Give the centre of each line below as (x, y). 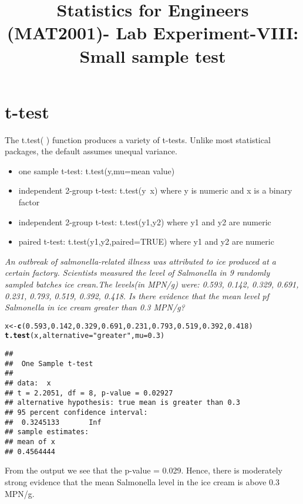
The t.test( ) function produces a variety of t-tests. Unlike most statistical (138, 139)
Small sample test (153, 55)
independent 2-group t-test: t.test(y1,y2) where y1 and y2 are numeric (145, 221)
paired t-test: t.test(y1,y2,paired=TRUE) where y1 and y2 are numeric (146, 241)
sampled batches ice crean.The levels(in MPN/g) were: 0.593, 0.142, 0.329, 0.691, (152, 284)
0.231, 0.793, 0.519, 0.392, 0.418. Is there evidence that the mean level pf (137, 295)
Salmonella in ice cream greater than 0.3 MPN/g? (95, 307)
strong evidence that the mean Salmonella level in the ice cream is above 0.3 (142, 481)
